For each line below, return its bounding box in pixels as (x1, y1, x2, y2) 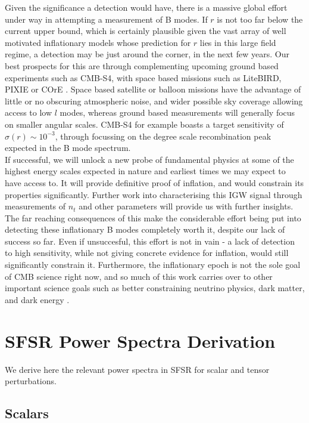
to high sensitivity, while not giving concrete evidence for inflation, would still (5, 246, 289, 259)
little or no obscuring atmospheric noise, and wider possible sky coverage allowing (5, 94, 303, 107)
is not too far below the (217, 13, 303, 25)
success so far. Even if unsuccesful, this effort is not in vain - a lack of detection (5, 234, 295, 247)
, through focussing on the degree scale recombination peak (55, 129, 271, 142)
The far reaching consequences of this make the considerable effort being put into (5, 211, 301, 224)
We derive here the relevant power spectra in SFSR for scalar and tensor (5, 363, 270, 375)
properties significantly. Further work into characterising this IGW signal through (5, 188, 302, 200)
